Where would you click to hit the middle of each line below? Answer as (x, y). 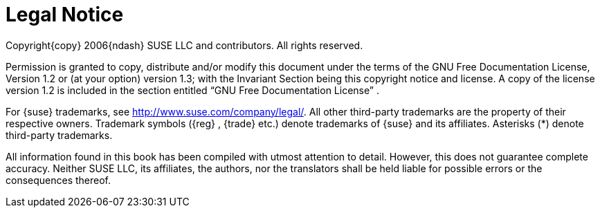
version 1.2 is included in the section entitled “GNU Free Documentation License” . (192, 90)
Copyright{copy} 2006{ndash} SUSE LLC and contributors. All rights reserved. (184, 45)
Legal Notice (65, 15)
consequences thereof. (58, 180)
